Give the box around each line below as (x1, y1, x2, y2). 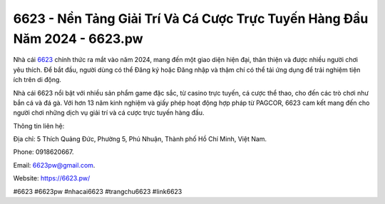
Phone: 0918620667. (13, 148, 74, 156)
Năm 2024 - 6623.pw (13, 31, 143, 46)
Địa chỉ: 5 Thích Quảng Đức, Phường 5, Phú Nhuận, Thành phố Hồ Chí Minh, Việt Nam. (13, 135, 267, 143)
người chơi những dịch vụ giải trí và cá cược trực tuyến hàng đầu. (13, 108, 205, 117)
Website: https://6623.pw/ (13, 174, 91, 183)
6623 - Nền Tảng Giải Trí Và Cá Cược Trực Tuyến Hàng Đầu (13, 11, 369, 26)
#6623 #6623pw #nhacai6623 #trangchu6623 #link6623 (13, 187, 183, 195)
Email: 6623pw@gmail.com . (13, 160, 96, 169)
